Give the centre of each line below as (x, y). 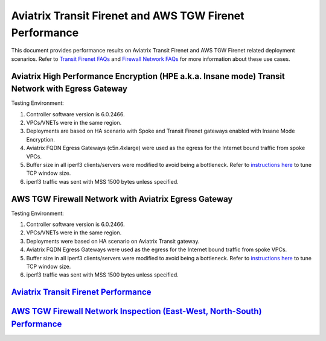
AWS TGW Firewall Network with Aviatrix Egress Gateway (122, 199)
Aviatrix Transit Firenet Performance (81, 292)
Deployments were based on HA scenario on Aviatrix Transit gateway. (113, 241)
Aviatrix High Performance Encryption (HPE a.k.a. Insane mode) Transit (148, 76)
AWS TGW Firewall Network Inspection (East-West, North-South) (136, 311)
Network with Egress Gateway (69, 89)
